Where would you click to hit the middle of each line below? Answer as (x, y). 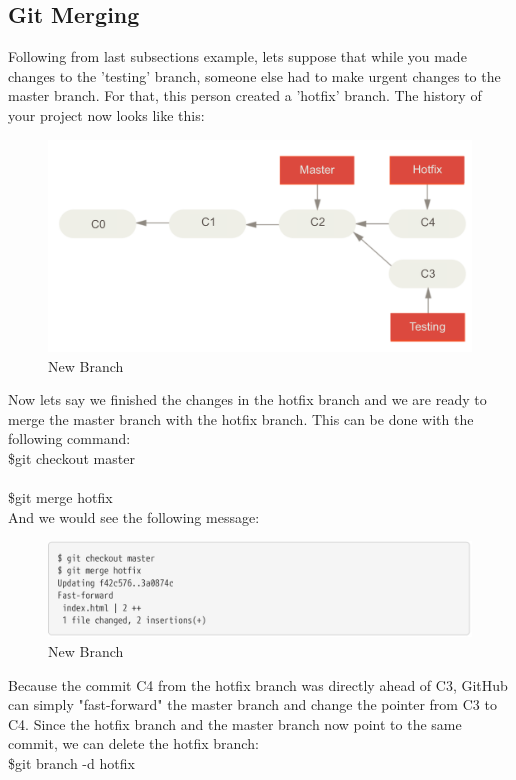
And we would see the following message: (134, 516)
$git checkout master (71, 457)
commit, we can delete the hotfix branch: (133, 743)
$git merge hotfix (60, 497)
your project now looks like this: (106, 114)
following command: (69, 438)
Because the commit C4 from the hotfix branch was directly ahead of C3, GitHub (258, 684)
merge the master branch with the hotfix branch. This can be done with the (241, 418)
